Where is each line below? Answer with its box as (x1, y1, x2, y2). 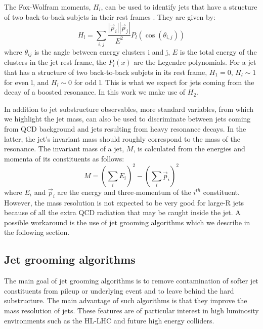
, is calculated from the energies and (133, 143, 245, 154)
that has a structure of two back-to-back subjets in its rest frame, (4, 67, 207, 77)
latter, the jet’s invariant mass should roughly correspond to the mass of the (4, 133, 241, 144)
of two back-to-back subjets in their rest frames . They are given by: (4, 11, 215, 22)
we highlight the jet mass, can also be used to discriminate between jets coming (4, 113, 251, 124)
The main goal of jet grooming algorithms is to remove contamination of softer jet (4, 275, 258, 286)
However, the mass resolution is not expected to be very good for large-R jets (4, 197, 244, 208)
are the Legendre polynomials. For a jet (134, 57, 256, 67)
